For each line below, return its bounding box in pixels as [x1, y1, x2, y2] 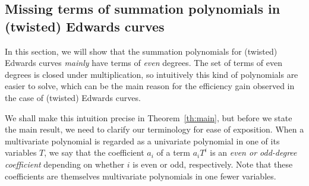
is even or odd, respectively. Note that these [133, 157, 293, 170]
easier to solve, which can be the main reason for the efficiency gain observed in [5, 80, 295, 92]
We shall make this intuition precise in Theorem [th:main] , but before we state [5, 111, 292, 124]
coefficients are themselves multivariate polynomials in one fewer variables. [5, 169, 276, 182]
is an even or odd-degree [210, 146, 297, 159]
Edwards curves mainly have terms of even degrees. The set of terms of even [5, 56, 282, 69]
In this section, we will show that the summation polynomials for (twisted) [5, 45, 278, 57]
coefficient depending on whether [5, 157, 125, 170]
